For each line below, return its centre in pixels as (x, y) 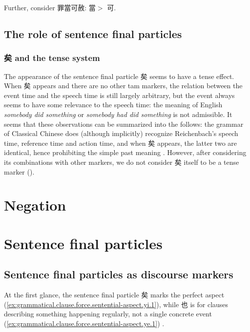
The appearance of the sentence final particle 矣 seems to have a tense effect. (119, 76)
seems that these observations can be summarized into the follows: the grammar (124, 124)
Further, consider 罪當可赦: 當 (50, 7)
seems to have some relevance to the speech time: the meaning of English (113, 105)
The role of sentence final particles (93, 33)
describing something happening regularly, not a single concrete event (108, 314)
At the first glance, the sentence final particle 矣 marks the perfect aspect (114, 295)
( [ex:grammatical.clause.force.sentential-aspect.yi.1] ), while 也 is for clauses (116, 304)
